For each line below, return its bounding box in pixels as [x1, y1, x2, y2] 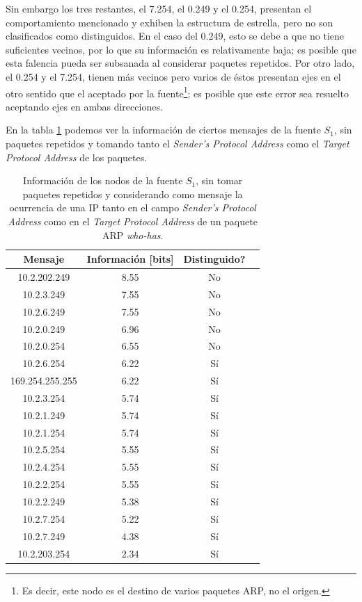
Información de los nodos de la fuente [23, 173, 183, 188]
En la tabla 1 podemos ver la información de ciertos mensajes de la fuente [6, 122, 321, 137]
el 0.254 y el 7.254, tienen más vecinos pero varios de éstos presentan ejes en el [6, 69, 341, 83]
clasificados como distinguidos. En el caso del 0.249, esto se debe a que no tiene [6, 29, 345, 43]
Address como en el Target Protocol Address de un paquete [8, 213, 258, 228]
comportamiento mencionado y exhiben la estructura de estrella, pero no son [6, 15, 333, 29]
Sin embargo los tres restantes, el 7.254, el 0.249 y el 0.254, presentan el [6, 1, 312, 15]
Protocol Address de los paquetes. [6, 149, 148, 164]
